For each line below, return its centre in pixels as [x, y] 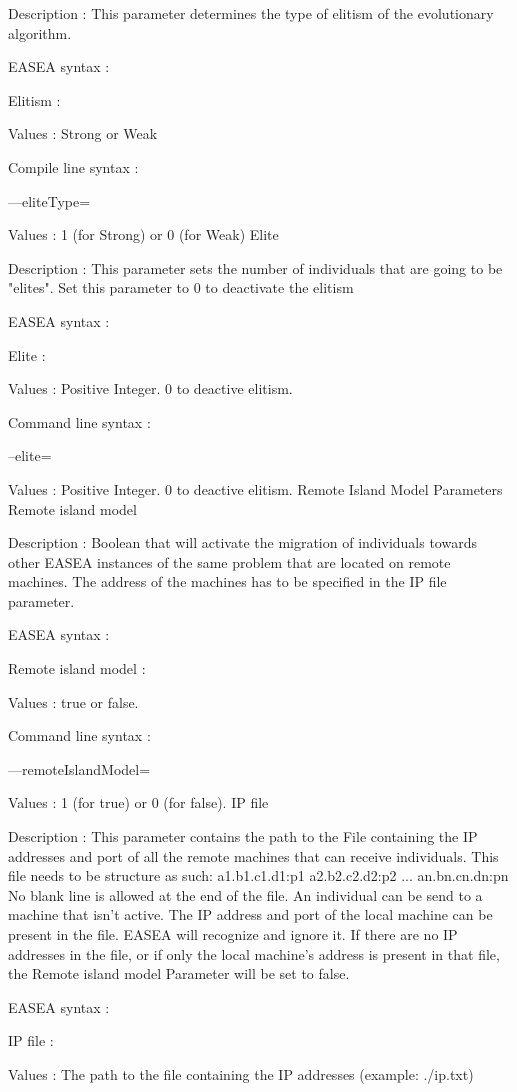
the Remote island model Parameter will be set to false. [179, 973]
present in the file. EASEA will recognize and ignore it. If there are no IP [233, 934]
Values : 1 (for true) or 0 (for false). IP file [138, 802]
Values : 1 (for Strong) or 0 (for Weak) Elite [143, 234]
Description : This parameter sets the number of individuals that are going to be [255, 267]
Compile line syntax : [73, 166]
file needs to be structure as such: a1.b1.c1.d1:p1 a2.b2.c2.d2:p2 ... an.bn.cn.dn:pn [258, 875]
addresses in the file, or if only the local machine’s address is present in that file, [254, 953]
